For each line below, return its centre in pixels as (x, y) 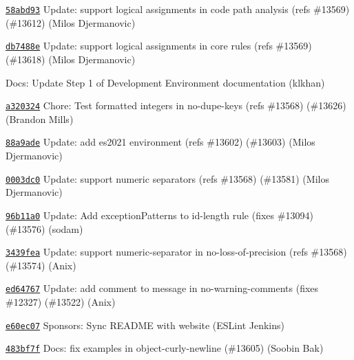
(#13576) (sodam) (44, 228)
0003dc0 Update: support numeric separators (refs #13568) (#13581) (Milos (167, 178)
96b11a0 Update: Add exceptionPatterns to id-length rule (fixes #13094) (159, 215)
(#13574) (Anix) (41, 265)
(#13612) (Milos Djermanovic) (71, 22)
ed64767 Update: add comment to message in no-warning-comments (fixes (162, 288)
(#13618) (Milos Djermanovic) (71, 59)
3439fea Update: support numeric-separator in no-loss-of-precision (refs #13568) (176, 252)
